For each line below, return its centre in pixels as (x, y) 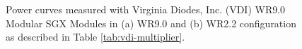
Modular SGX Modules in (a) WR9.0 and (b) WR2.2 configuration (151, 23)
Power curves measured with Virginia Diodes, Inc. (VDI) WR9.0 (146, 9)
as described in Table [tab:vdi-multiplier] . (95, 37)
